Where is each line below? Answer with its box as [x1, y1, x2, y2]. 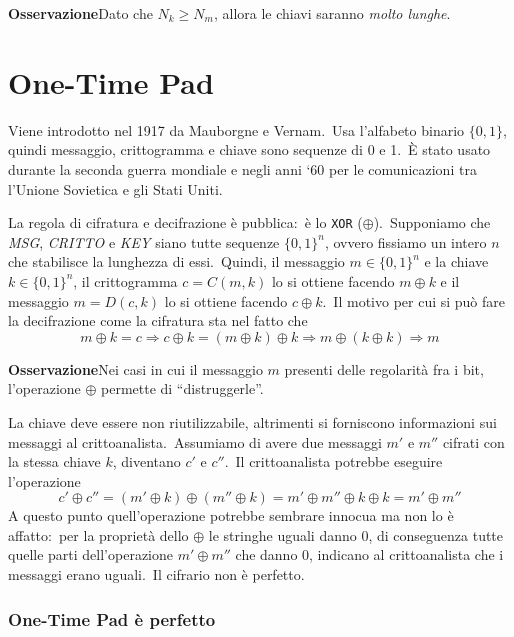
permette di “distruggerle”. [101, 378, 264, 399]
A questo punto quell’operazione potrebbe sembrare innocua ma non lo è [8, 505, 454, 526]
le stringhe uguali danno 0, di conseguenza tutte [208, 524, 504, 545]
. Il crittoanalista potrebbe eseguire [224, 451, 443, 472]
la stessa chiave [8, 451, 101, 472]
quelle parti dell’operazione [8, 544, 173, 565]
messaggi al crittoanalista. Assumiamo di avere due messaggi [8, 431, 382, 452]
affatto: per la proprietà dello [8, 524, 189, 545]
